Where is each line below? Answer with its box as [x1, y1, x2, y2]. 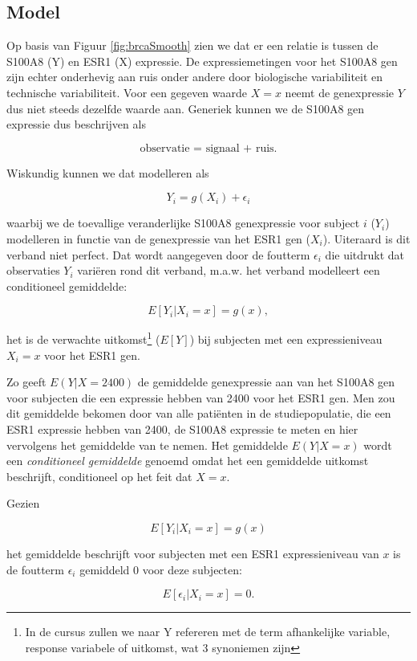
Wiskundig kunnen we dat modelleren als [6, 164, 209, 181]
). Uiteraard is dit [322, 230, 411, 247]
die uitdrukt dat [325, 246, 405, 263]
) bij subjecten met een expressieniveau [189, 330, 383, 347]
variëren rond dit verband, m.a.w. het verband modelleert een [77, 262, 380, 279]
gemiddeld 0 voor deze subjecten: [79, 561, 242, 577]
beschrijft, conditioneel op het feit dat [6, 467, 192, 484]
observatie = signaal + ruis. [140, 142, 277, 154]
